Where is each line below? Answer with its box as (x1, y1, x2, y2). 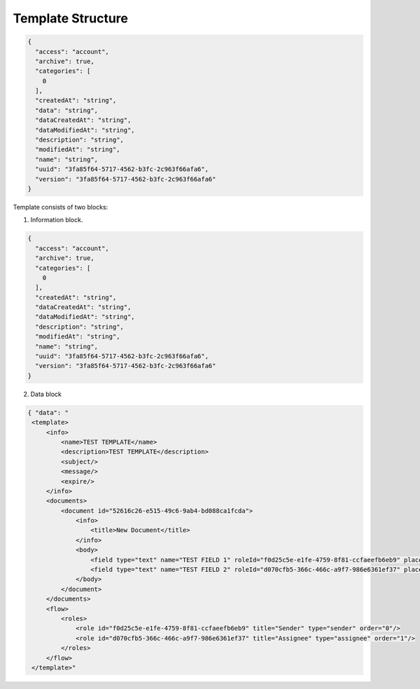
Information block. (30, 216, 83, 224)
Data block (30, 390, 62, 398)
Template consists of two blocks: (13, 203, 108, 211)
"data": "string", (35, 106, 98, 114)
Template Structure (13, 11, 129, 26)
